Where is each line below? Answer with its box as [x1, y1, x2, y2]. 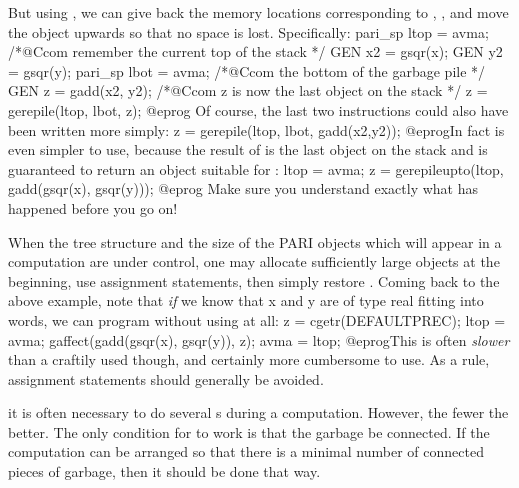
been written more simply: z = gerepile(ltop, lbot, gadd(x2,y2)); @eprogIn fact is [8, 119, 505, 140]
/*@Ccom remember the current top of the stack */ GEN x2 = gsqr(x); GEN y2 [8, 41, 503, 62]
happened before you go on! [8, 197, 178, 218]
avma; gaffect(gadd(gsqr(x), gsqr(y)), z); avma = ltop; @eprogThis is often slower [8, 329, 510, 350]
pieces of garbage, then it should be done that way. [8, 461, 321, 482]
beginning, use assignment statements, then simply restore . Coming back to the [8, 270, 500, 291]
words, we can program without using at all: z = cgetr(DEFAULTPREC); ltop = [8, 309, 506, 330]
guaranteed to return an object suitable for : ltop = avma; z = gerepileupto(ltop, [8, 158, 504, 179]
